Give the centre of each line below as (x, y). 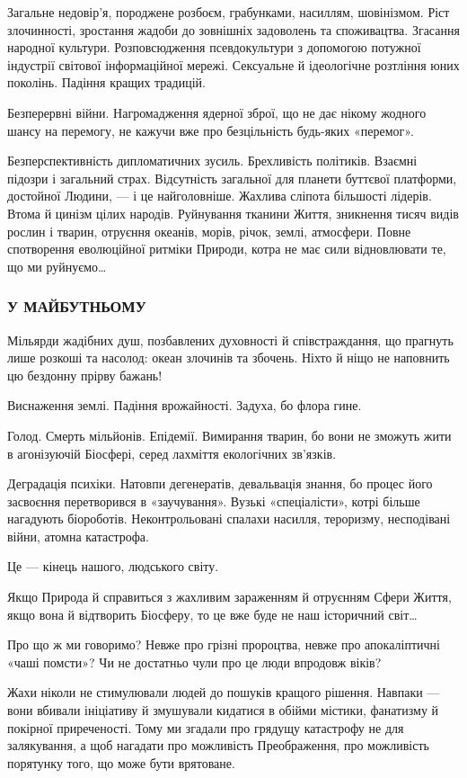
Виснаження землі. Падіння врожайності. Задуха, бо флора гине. (185, 405)
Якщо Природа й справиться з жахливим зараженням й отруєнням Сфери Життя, (229, 597)
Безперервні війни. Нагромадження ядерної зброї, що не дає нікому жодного (217, 112)
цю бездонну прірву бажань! (85, 375)
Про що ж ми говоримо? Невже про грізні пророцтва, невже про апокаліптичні (224, 644)
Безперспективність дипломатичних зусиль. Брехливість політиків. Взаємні (212, 161)
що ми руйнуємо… (57, 266)
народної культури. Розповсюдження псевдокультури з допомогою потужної (214, 47)
